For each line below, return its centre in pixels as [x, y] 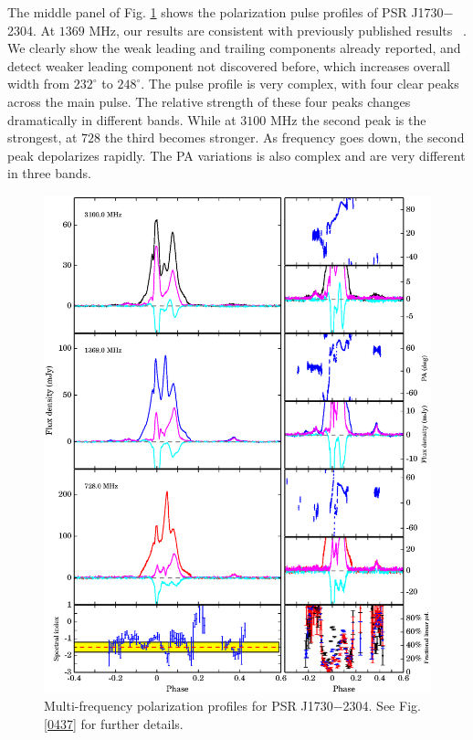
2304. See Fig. [382, 706]
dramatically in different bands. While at [122, 119]
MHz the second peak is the [348, 119]
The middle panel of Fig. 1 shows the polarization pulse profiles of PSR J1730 [226, 12]
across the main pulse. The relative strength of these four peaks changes [209, 101]
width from [39, 84]
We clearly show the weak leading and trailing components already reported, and [234, 48]
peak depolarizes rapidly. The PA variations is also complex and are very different [236, 155]
